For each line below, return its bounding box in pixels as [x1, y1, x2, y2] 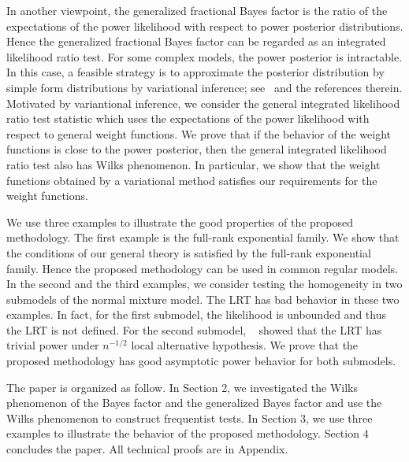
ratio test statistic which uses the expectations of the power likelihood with [6, 110, 370, 127]
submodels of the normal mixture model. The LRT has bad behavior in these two [6, 290, 400, 307]
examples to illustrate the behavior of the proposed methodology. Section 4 [6, 425, 369, 442]
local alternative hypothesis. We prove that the [131, 337, 359, 353]
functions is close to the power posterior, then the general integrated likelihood [6, 141, 387, 157]
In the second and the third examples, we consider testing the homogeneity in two [6, 275, 403, 292]
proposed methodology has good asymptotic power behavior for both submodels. [6, 353, 396, 369]
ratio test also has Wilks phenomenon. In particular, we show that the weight [6, 156, 381, 172]
